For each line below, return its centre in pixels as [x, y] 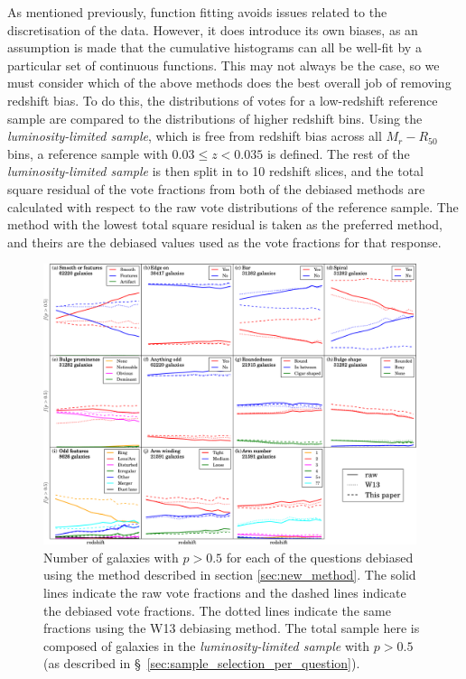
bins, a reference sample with [88, 153]
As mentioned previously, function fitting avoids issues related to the [197, 12]
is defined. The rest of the [338, 153]
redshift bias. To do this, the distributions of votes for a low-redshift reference [223, 100]
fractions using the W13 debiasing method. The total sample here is [232, 628]
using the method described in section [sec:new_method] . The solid [230, 575]
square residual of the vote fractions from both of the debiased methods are [216, 188]
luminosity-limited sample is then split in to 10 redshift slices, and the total [215, 171]
